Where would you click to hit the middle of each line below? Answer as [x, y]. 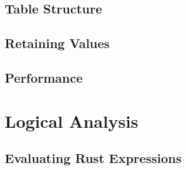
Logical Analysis [72, 120]
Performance [44, 77]
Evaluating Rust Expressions [93, 158]
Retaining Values [57, 43]
